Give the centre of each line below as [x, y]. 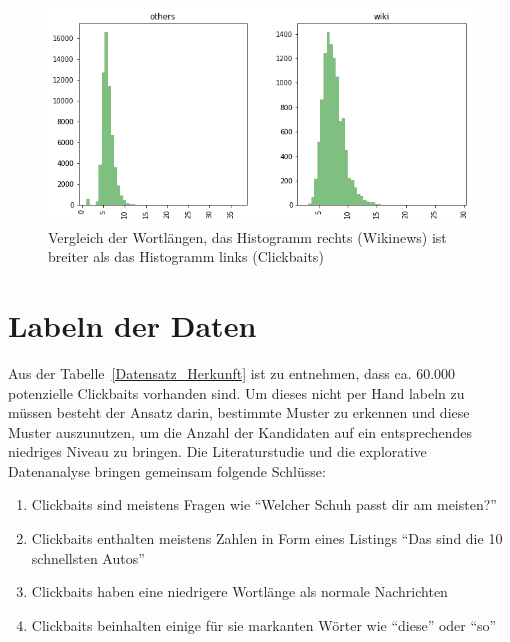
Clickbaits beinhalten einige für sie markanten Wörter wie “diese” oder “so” [264, 624]
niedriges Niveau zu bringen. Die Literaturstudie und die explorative [217, 451]
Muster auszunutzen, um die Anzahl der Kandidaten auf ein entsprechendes [240, 431]
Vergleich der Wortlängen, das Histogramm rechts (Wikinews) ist [247, 236]
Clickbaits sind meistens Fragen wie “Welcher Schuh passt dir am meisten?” [264, 504]
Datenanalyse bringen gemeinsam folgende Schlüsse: [167, 470]
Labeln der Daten [132, 324]
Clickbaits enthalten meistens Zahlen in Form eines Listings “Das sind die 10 [267, 538]
